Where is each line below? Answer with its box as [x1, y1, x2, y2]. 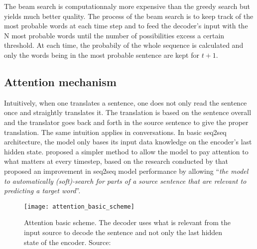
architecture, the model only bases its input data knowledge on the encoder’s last [4, 136, 252, 147]
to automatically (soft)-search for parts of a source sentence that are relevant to [4, 175, 247, 186]
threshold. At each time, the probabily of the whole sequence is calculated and [4, 40, 244, 50]
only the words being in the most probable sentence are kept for [4, 49, 199, 60]
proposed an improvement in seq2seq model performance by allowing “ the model [4, 165, 249, 176]
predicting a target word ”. [4, 185, 81, 196]
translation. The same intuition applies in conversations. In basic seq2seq [4, 126, 227, 137]
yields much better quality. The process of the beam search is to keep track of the [4, 10, 254, 21]
